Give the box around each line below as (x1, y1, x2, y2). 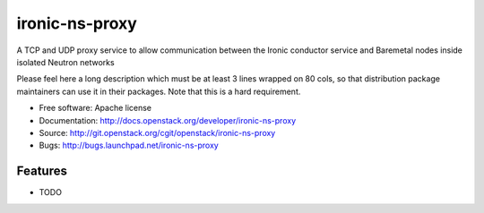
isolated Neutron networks (16, 56, 116, 67)
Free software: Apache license (39, 103, 152, 114)
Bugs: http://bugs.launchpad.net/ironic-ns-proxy (39, 140, 219, 151)
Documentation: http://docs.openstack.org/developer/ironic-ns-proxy (39, 115, 296, 125)
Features (16, 164, 67, 179)
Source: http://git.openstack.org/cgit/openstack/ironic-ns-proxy (39, 127, 276, 138)
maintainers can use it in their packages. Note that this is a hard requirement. (16, 86, 301, 97)
